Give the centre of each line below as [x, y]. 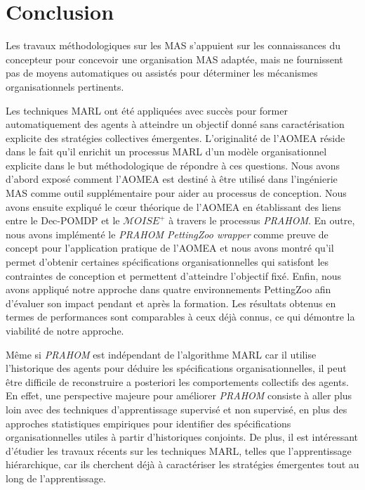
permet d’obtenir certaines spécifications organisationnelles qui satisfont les [167, 262]
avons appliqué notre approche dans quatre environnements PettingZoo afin [168, 289]
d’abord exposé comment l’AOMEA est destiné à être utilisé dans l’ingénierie [172, 179]
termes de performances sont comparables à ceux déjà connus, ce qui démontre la [180, 317]
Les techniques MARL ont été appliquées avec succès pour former [147, 110]
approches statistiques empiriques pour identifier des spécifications [148, 423]
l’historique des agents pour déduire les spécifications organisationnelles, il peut [176, 368]
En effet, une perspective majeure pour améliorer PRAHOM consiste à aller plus [179, 395]
